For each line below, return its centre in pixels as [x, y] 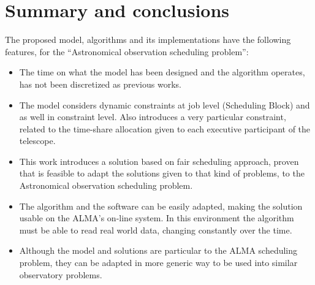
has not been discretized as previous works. [100, 84]
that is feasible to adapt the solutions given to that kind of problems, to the [162, 173]
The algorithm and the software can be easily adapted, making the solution [161, 206]
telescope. [37, 141]
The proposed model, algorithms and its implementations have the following [148, 40]
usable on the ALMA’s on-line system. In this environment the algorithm [157, 218]
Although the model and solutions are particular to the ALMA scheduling [158, 250]
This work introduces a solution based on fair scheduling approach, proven [159, 161]
